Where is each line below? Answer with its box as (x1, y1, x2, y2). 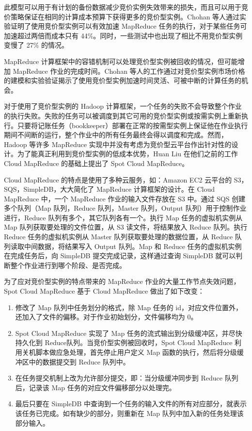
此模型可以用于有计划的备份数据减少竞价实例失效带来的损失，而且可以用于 (4, 2, 241, 12)
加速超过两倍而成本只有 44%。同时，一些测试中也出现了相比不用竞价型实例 (4, 30, 243, 40)
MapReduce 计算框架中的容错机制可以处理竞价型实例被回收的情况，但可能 (4, 56, 238, 66)
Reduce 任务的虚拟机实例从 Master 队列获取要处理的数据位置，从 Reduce (4, 232, 233, 242)
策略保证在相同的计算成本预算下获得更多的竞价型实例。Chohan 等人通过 (10, 11, 240, 21)
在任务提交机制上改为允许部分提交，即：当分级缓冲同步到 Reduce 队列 (15, 373, 238, 383)
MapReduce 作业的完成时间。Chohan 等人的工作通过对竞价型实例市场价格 (13, 66, 245, 76)
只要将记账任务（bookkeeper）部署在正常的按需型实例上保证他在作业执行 (17, 120, 248, 130)
